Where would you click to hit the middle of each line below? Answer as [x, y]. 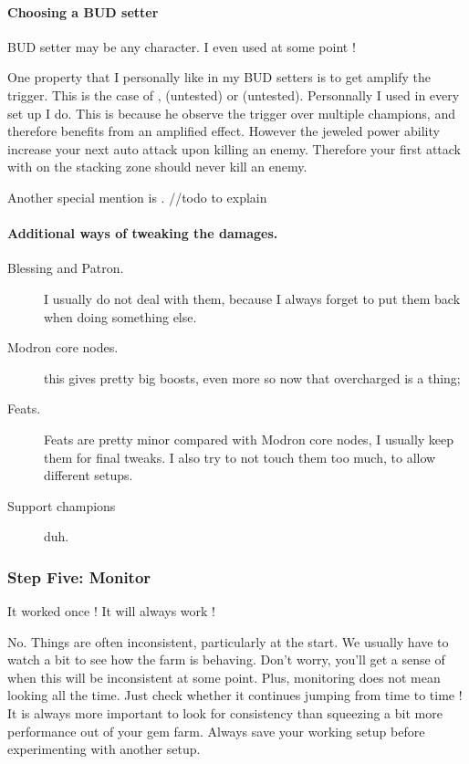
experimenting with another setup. [104, 749]
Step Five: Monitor [79, 576]
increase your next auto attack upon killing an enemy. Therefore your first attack [234, 148]
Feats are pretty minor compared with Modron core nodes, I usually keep [249, 439]
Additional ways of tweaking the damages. [143, 233]
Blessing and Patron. [66, 268]
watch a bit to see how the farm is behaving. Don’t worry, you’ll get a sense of [226, 659]
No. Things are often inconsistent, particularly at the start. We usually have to [228, 641]
